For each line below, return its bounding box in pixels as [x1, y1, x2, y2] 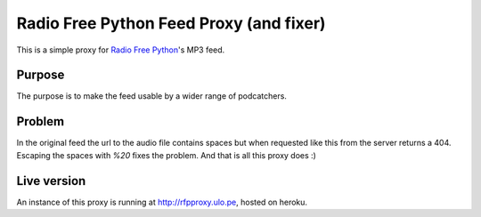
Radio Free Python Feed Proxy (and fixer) [16, 13, 326, 33]
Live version [16, 173, 86, 189]
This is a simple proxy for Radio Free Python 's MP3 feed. [16, 44, 225, 55]
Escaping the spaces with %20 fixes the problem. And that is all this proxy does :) [16, 149, 316, 160]
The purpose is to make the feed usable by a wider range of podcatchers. [16, 91, 287, 101]
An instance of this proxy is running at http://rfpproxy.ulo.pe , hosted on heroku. [16, 197, 307, 207]
